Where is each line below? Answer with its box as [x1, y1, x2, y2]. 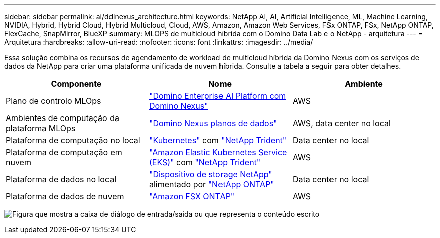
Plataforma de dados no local [6, 174, 117, 184]
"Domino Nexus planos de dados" [149, 118, 277, 128]
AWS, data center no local [292, 118, 391, 128]
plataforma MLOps [6, 123, 76, 133]
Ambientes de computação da [6, 113, 119, 123]
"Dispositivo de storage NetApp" [149, 169, 272, 179]
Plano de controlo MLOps [6, 96, 101, 106]
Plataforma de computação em [6, 147, 122, 157]
